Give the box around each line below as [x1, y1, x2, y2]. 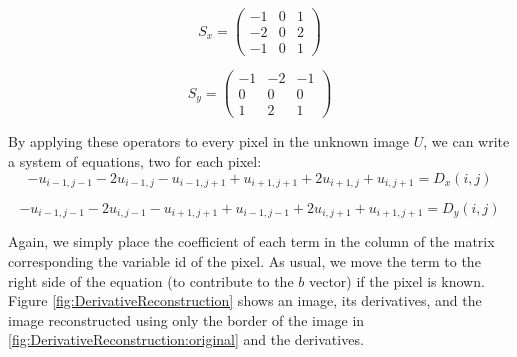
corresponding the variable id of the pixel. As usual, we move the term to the [8, 251, 481, 271]
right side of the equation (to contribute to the [8, 270, 294, 291]
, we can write [423, 131, 510, 152]
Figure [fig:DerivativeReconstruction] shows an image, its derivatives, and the [8, 290, 482, 311]
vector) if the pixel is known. [308, 270, 485, 291]
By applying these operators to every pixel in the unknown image [8, 131, 410, 152]
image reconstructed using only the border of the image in [8, 309, 365, 330]
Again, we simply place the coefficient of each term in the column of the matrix [8, 231, 495, 252]
